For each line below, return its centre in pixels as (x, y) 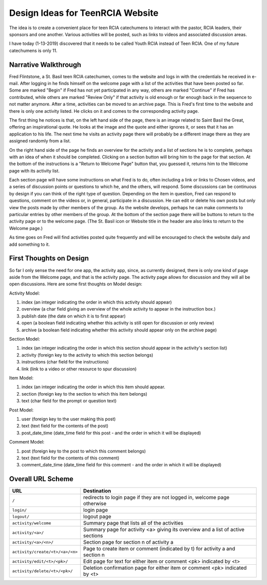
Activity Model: (24, 293)
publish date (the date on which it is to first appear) (74, 316)
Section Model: (24, 339)
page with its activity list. (34, 171)
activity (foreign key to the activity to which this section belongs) (87, 355)
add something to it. (29, 244)
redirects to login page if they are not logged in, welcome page (156, 497)
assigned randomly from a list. (40, 141)
